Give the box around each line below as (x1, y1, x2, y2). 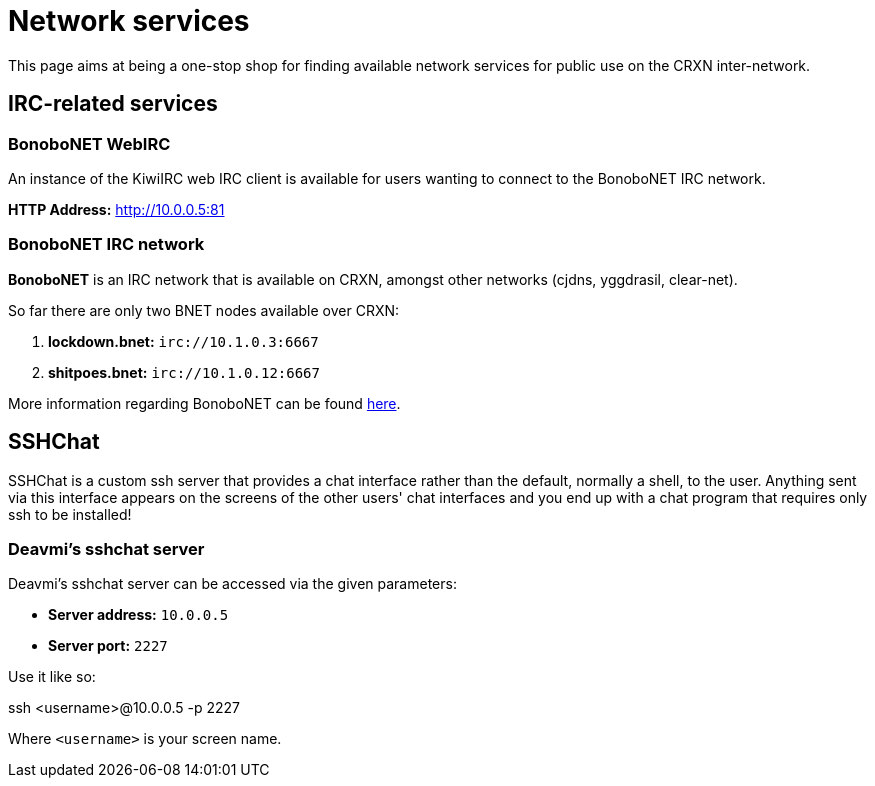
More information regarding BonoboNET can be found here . (8, 394, 401, 412)
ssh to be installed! (8, 505, 132, 523)
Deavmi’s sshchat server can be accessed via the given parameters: (8, 575, 457, 593)
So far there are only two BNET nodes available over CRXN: (8, 301, 400, 319)
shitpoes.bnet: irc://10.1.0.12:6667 (48, 363, 320, 381)
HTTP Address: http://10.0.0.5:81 (8, 200, 225, 218)
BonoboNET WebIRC (8, 133, 171, 154)
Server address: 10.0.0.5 (48, 606, 229, 624)
